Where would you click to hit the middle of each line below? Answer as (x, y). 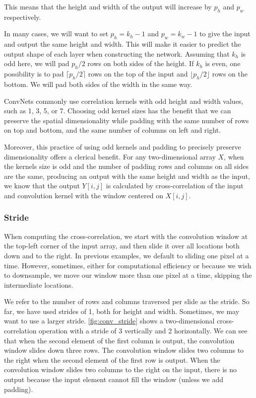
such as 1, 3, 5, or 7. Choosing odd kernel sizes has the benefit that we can (118, 111)
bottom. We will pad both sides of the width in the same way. (98, 84)
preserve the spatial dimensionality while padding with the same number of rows (127, 120)
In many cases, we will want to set (56, 34)
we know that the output (42, 186)
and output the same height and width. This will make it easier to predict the (123, 44)
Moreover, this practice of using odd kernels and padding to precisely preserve (123, 146)
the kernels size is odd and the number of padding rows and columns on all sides (126, 166)
